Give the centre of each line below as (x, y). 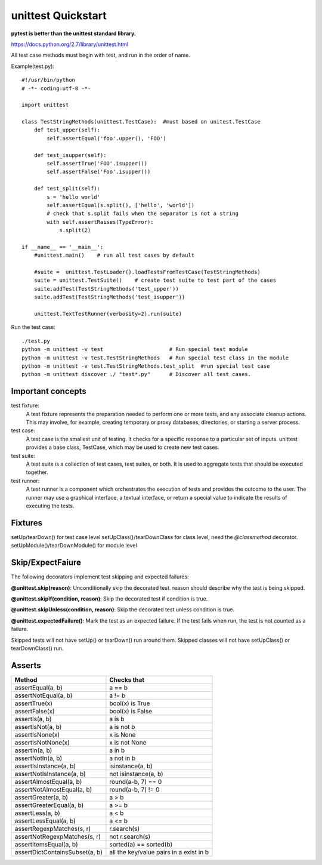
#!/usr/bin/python (49, 80)
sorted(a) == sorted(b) (141, 844)
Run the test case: (33, 327)
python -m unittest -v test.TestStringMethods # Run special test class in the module (155, 358)
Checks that (127, 679)
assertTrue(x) (34, 703)
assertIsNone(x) (37, 734)
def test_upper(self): (67, 130)
